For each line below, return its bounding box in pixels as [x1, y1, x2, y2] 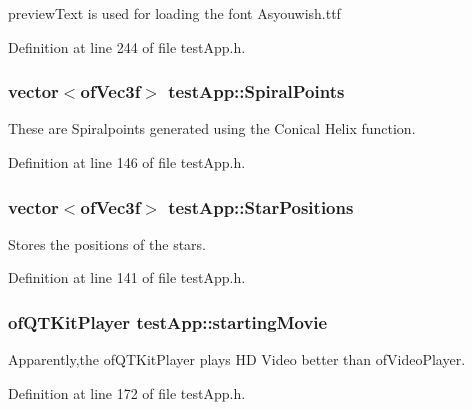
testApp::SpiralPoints [168, 79, 345, 104]
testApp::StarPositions [168, 194, 354, 219]
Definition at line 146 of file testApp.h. [8, 152, 246, 172]
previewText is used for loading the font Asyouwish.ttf [8, 3, 341, 23]
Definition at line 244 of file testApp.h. [8, 36, 246, 57]
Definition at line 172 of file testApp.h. [8, 382, 246, 403]
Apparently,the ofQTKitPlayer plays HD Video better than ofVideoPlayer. [8, 349, 466, 370]
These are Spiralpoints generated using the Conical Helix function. [8, 118, 416, 139]
